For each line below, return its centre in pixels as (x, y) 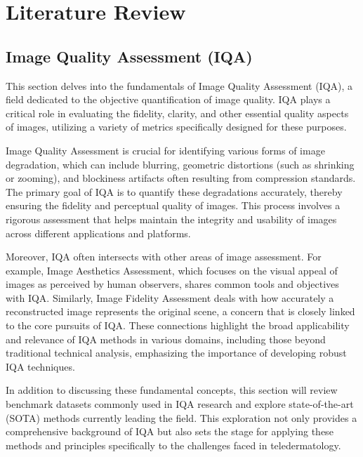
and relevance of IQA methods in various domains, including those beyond (166, 339)
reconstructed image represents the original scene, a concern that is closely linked (180, 311)
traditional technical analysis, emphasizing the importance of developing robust (176, 353)
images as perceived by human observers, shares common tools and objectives (172, 284)
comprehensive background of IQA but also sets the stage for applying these (170, 431)
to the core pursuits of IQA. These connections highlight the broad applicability (178, 325)
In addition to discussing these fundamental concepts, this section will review (172, 390)
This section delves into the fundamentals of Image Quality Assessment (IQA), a (179, 85)
